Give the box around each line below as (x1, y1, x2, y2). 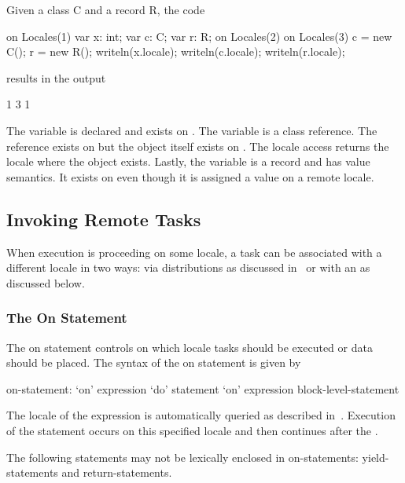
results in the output (6, 69, 106, 86)
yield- (362, 448, 389, 465)
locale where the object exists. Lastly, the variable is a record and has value (6, 153, 370, 170)
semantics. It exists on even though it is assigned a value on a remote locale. (6, 168, 374, 185)
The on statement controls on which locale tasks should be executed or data (6, 338, 373, 355)
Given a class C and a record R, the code (6, 2, 205, 17)
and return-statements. (61, 464, 172, 481)
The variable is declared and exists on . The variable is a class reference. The (6, 122, 377, 138)
